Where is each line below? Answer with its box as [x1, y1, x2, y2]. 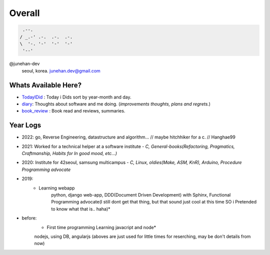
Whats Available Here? [9, 80, 82, 89]
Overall [9, 7, 40, 18]
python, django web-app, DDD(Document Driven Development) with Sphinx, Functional [51, 192, 231, 198]
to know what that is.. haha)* [51, 205, 110, 212]
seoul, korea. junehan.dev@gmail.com [21, 67, 101, 73]
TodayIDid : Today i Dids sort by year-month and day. [21, 94, 132, 100]
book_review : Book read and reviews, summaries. [21, 108, 125, 114]
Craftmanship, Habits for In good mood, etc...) [21, 150, 117, 156]
